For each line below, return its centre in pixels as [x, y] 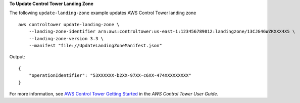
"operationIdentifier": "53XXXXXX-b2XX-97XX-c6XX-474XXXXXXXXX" [110, 76]
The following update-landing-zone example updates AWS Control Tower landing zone [103, 13]
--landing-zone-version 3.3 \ [66, 38]
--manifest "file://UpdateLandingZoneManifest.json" [95, 45]
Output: [17, 57]
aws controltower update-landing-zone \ [69, 24]
